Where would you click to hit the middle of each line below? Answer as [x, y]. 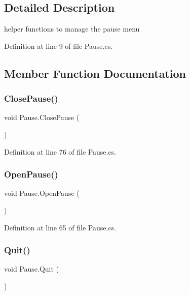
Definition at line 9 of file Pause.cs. [59, 46]
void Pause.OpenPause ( [42, 193]
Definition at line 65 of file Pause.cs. [60, 227]
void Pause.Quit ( [32, 269]
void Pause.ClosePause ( [42, 117]
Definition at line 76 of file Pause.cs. [60, 151]
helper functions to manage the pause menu [72, 29]
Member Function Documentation [95, 73]
